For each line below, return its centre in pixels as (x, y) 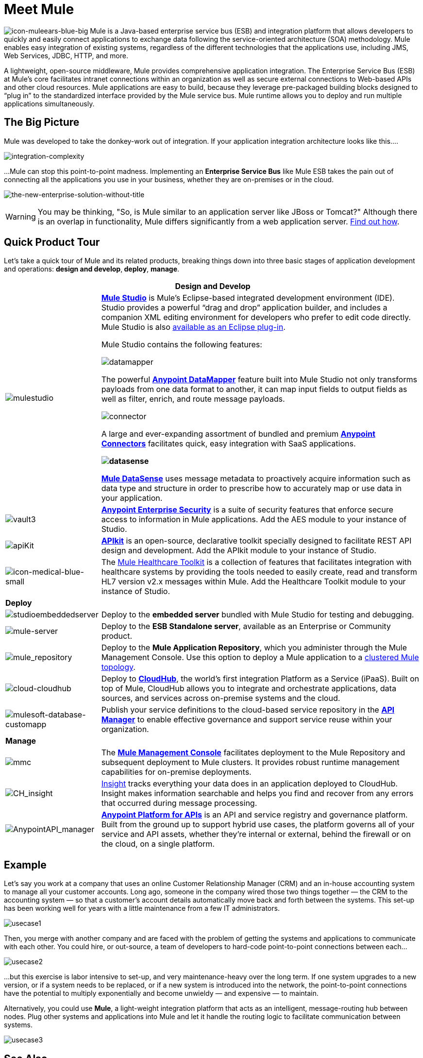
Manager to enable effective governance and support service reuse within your (247, 720)
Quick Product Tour (52, 242)
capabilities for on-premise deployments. (176, 772)
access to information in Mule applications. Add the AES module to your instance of (254, 520)
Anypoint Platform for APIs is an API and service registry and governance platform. (254, 815)
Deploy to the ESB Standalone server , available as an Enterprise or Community (246, 626)
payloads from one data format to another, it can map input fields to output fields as (254, 389)
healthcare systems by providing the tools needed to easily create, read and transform (259, 572)
